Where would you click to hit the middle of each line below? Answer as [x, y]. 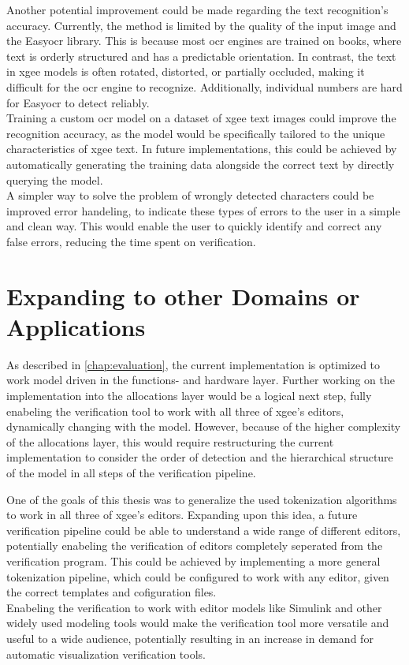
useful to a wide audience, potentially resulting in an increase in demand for [190, 638]
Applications [76, 326]
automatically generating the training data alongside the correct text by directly [201, 164]
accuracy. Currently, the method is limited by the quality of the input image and [201, 25]
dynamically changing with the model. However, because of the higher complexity [204, 426]
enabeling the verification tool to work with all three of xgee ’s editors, [175, 411]
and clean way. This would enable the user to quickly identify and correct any [194, 226]
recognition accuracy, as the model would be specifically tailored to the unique [196, 133]
